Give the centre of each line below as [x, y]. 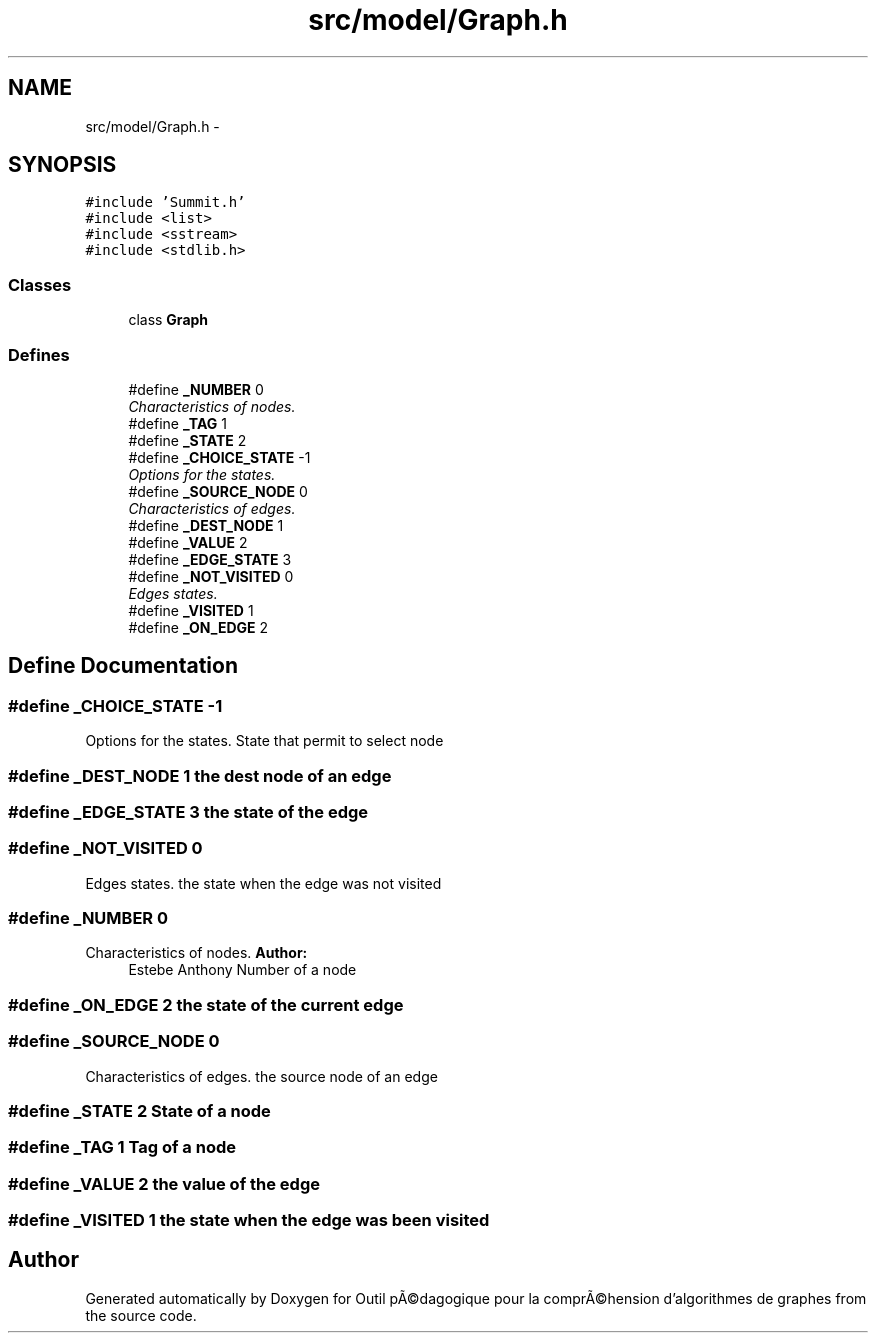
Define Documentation [123, 666]
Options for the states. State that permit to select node [264, 741]
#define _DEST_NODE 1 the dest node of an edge [200, 775]
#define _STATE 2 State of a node [139, 1110]
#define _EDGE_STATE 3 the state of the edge [188, 811]
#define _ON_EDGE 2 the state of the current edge [206, 1004]
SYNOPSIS [62, 165]
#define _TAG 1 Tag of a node [122, 1147]
